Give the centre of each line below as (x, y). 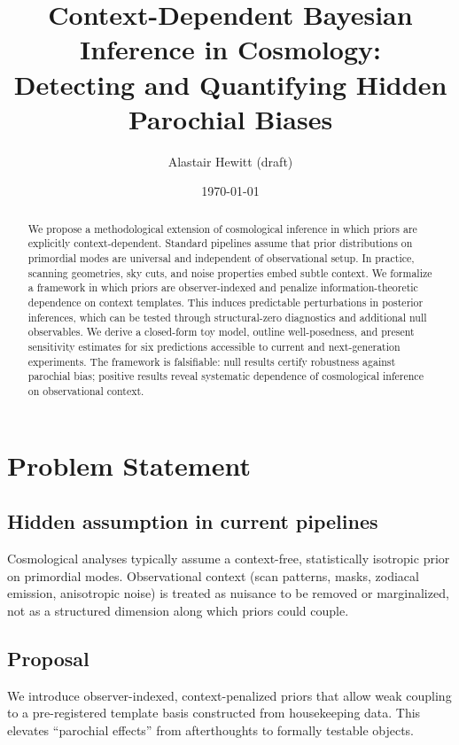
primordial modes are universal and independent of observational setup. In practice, (221, 257)
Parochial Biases (230, 118)
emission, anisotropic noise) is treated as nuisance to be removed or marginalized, (228, 593)
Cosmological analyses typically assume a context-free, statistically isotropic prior (229, 558)
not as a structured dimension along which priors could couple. (178, 610)
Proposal (48, 658)
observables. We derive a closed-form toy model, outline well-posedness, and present (221, 332)
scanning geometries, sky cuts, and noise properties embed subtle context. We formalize (230, 272)
